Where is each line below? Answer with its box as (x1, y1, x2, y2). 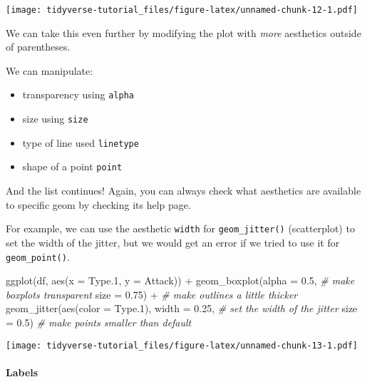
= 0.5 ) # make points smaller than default (6, 314, 192, 329)
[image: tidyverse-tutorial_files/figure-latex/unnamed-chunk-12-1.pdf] (6, 5, 358, 15)
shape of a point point (22, 159, 123, 174)
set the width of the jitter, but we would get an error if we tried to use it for (6, 234, 340, 249)
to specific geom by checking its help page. (6, 197, 191, 212)
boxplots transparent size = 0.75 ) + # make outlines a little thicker (6, 286, 298, 301)
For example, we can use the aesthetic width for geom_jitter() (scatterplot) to (6, 221, 355, 236)
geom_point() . (6, 249, 70, 264)
